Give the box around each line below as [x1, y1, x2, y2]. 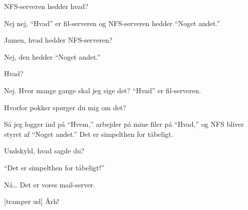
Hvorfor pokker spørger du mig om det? [4, 102, 126, 112]
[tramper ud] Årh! [4, 196, 59, 206]
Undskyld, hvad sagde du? [4, 145, 85, 156]
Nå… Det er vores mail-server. [4, 179, 95, 189]
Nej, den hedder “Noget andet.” [4, 51, 101, 62]
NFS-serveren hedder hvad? [4, 1, 88, 11]
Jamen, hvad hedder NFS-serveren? [4, 35, 113, 45]
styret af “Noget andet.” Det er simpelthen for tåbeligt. [4, 128, 173, 139]
